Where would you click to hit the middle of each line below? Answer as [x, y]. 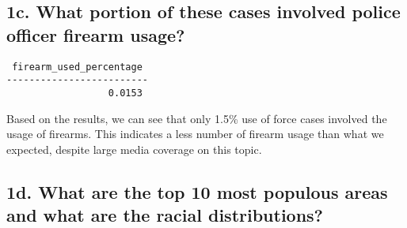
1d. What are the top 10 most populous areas [197, 191]
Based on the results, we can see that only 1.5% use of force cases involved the [197, 118]
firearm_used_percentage [77, 67]
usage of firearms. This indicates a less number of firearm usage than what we [195, 134]
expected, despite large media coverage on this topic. [134, 149]
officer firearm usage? [96, 34]
